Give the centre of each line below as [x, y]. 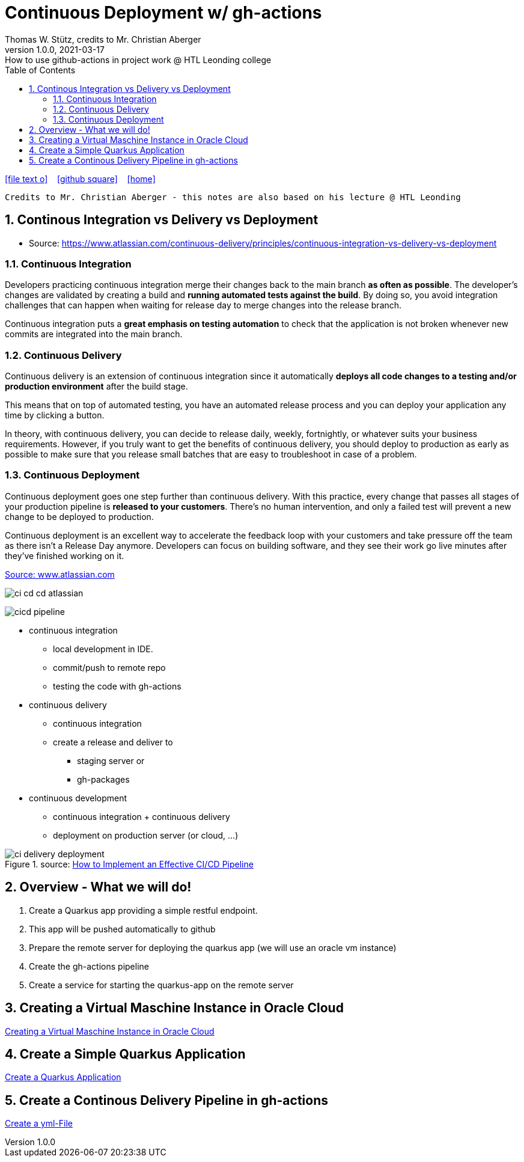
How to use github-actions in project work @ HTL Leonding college [138, 60]
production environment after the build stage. [96, 387]
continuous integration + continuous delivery [142, 816]
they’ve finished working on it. [65, 555]
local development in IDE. [103, 649]
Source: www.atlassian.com [60, 574]
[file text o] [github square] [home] [80, 179]
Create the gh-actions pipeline [89, 966]
